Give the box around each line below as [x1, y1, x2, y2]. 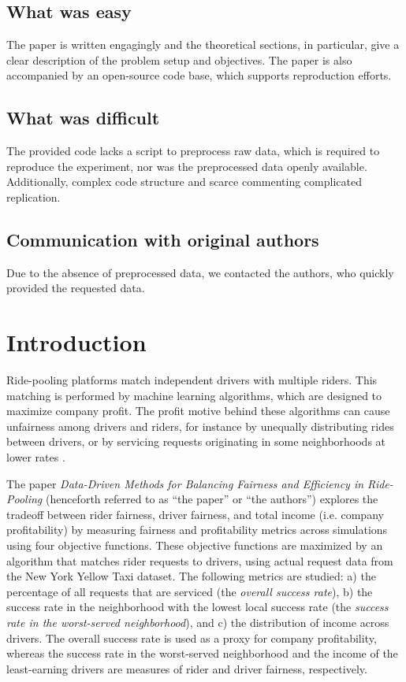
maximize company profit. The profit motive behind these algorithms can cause [6, 402, 390, 419]
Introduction [6, 326, 147, 358]
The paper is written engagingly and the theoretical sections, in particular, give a [6, 36, 400, 53]
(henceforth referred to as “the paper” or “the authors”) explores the [45, 491, 378, 507]
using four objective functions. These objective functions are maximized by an [6, 537, 383, 554]
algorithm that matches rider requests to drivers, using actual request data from [6, 552, 393, 569]
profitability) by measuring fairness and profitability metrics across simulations [6, 521, 388, 538]
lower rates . [6, 449, 65, 465]
